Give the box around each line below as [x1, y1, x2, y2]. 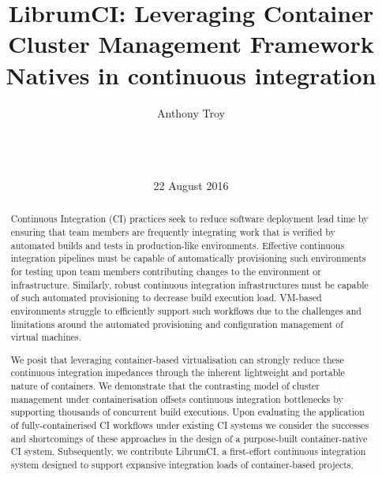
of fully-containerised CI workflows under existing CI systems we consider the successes [10, 419, 369, 431]
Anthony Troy [156, 104, 225, 121]
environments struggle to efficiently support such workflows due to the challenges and [10, 304, 361, 317]
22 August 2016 [153, 177, 229, 193]
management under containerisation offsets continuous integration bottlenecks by [10, 392, 343, 405]
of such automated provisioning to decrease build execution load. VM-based [10, 291, 322, 304]
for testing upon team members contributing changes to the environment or [10, 264, 321, 278]
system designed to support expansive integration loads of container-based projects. [10, 457, 354, 471]
